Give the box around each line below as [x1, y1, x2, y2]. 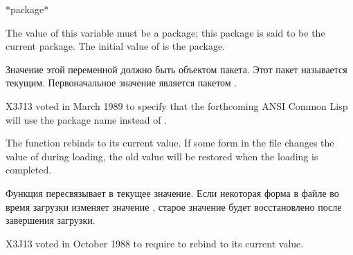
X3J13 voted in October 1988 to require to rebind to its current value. [6, 236, 304, 250]
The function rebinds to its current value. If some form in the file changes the [6, 135, 334, 150]
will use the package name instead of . [6, 112, 168, 126]
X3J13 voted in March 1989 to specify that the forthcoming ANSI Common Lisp [6, 98, 348, 113]
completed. [6, 162, 52, 177]
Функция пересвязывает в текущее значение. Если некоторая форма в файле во [6, 185, 339, 200]
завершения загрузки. [6, 213, 96, 227]
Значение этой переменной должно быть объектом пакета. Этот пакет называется [6, 62, 347, 76]
